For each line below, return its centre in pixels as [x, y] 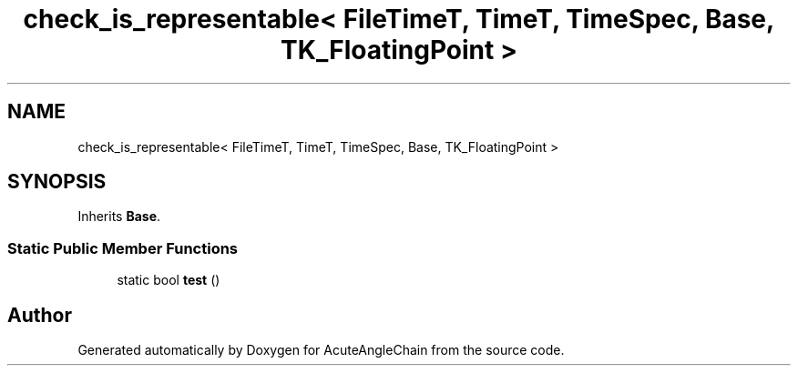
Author [40, 315]
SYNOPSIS [57, 182]
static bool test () [169, 280]
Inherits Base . [119, 217]
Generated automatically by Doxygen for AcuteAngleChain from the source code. [321, 350]
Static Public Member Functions [123, 248]
